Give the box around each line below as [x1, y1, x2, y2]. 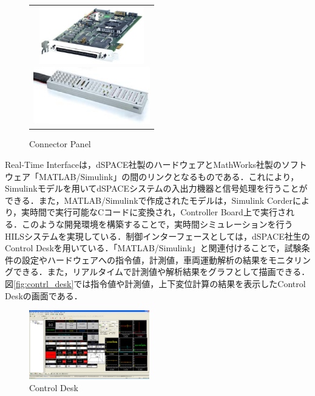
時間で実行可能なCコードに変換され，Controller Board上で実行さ [30, 206, 286, 218]
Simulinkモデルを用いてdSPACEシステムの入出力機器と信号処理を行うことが [5, 182, 308, 195]
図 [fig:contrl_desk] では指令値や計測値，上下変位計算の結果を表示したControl [5, 277, 306, 290]
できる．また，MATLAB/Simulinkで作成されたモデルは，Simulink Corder [5, 193, 293, 206]
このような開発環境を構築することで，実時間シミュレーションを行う [21, 217, 293, 230]
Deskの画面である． [5, 289, 83, 302]
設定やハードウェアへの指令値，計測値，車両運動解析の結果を [21, 253, 268, 266]
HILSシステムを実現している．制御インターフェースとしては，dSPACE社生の [5, 229, 310, 242]
